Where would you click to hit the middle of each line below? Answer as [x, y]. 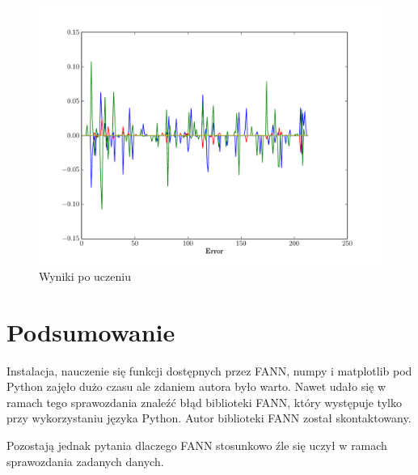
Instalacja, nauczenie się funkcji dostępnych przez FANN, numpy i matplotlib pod [209, 370]
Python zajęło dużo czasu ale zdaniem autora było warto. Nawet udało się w [196, 386]
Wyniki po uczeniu [85, 276]
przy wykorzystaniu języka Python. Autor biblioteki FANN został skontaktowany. [209, 418]
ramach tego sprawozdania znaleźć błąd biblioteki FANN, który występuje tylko [204, 402]
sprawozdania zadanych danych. [85, 461]
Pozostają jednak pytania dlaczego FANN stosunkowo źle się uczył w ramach [197, 445]
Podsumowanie [91, 331]
